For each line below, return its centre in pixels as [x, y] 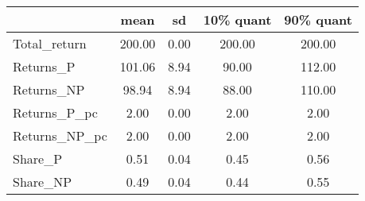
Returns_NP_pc [60, 135]
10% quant [237, 19]
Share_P [38, 158]
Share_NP [43, 182]
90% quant [318, 19]
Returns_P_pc [55, 112]
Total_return [50, 43]
